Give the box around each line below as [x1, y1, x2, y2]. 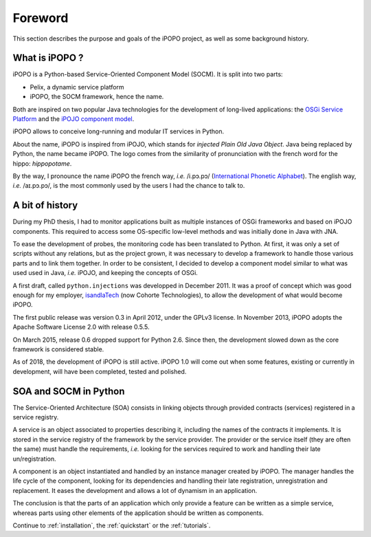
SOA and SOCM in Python [12, 385, 125, 397]
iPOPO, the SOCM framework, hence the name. [30, 93, 164, 101]
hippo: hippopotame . [12, 159, 72, 168]
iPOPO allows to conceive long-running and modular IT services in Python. [12, 127, 225, 135]
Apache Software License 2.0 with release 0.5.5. [12, 323, 150, 331]
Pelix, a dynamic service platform [30, 83, 124, 91]
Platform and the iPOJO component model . [12, 115, 135, 123]
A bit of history [12, 199, 78, 211]
